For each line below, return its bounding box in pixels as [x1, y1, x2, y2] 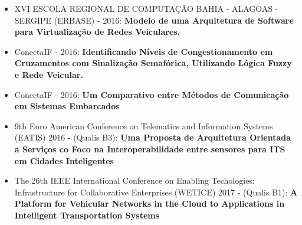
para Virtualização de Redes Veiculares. [14, 25, 180, 38]
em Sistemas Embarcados [14, 100, 120, 112]
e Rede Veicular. [14, 68, 83, 80]
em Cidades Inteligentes [14, 154, 114, 167]
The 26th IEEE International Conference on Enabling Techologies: [14, 174, 255, 187]
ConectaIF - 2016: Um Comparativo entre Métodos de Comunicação [14, 88, 289, 100]
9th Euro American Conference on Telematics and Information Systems [14, 119, 273, 132]
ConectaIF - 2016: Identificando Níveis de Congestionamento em [14, 45, 273, 57]
